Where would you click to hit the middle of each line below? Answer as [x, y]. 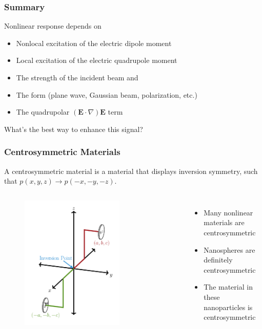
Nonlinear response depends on [53, 26]
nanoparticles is [228, 307]
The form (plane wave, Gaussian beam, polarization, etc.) [107, 94]
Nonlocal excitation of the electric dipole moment [94, 43]
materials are [224, 222]
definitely [218, 260]
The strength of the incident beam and [77, 77]
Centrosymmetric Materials [62, 152]
